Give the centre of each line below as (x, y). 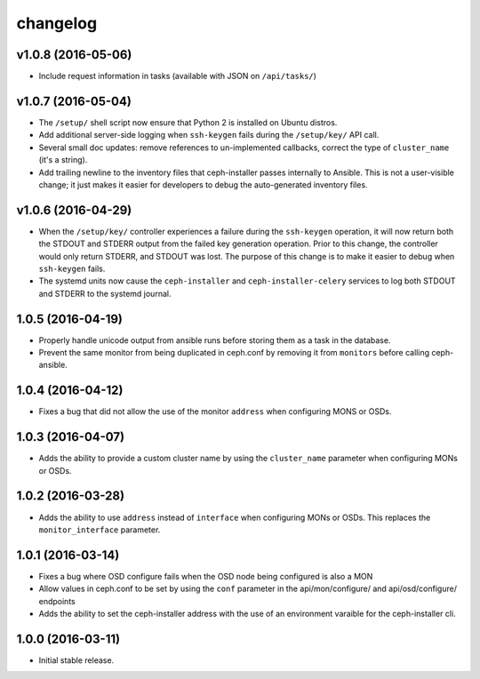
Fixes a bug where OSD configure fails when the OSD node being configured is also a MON (206, 576)
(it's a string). (63, 160)
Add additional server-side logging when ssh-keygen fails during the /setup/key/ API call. (209, 135)
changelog (57, 23)
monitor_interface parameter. (100, 530)
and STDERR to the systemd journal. (105, 293)
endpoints (57, 601)
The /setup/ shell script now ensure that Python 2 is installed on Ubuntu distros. (188, 122)
